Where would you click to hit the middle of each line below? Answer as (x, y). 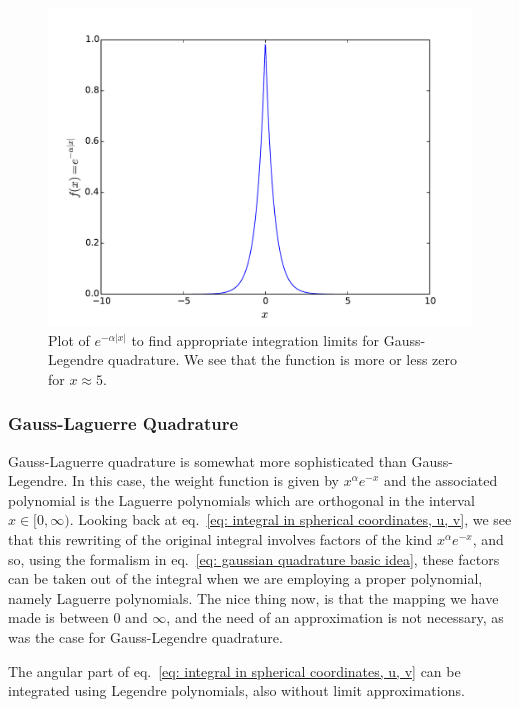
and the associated (440, 480)
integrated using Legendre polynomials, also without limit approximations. (236, 690)
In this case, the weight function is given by (206, 480)
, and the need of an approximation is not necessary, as (335, 617)
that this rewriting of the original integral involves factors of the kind (220, 538)
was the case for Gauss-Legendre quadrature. (145, 636)
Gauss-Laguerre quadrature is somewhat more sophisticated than (207, 460)
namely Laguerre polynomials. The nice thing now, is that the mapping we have (253, 597)
